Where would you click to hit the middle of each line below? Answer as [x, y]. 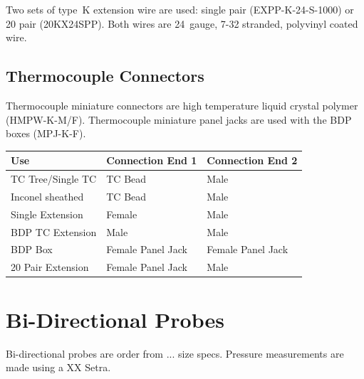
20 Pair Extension [50, 267]
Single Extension [47, 214]
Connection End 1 [152, 160]
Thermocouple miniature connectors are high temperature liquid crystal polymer [182, 105]
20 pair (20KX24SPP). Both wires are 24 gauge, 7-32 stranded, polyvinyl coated [182, 23]
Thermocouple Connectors [105, 76]
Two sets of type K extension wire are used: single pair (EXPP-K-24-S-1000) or [180, 9]
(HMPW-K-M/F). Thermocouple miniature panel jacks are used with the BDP [179, 119]
